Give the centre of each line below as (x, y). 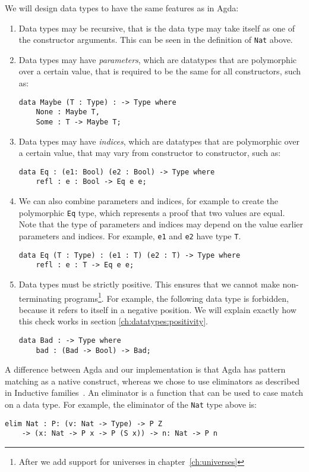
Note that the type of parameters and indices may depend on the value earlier (161, 224)
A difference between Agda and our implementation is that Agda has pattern (145, 369)
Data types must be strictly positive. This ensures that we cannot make (149, 284)
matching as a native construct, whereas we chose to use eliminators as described (152, 381)
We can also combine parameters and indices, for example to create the (149, 201)
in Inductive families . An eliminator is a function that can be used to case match (154, 393)
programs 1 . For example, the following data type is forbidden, (176, 297)
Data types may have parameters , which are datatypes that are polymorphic (157, 59)
